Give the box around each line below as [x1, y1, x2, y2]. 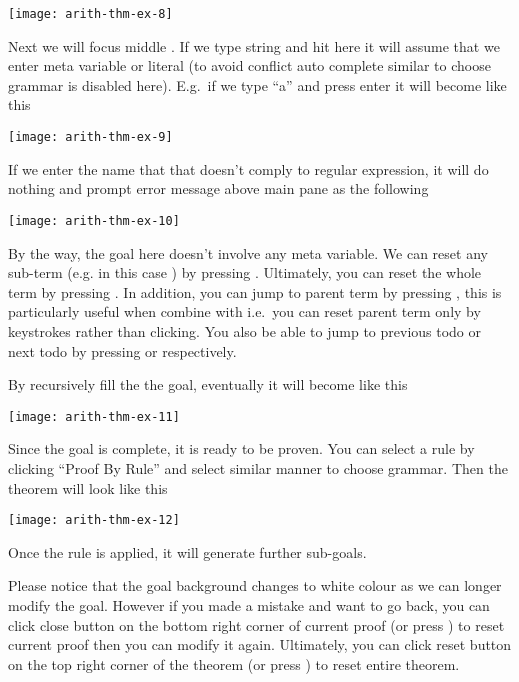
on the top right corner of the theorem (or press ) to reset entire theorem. [8, 653, 460, 674]
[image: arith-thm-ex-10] [8, 213, 180, 228]
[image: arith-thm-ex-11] [8, 409, 180, 424]
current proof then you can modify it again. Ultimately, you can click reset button [8, 634, 512, 655]
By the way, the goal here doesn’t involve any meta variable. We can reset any [8, 242, 488, 263]
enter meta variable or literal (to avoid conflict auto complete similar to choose [8, 55, 491, 76]
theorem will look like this [8, 477, 168, 498]
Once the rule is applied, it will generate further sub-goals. [8, 541, 367, 562]
